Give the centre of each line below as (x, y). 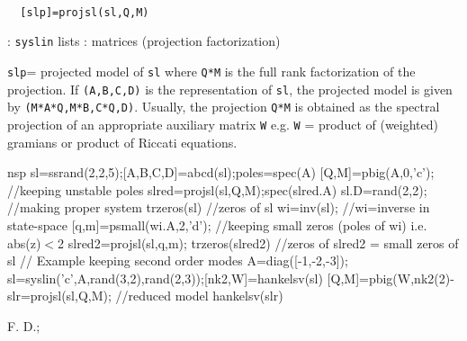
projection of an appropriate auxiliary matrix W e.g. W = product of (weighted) (223, 124)
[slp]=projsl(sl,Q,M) (85, 12)
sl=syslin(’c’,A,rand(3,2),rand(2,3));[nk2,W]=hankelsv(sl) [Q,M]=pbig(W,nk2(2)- (231, 278)
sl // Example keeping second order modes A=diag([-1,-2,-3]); (178, 260)
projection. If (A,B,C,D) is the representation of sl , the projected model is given (230, 89)
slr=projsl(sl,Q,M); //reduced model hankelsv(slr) (145, 296)
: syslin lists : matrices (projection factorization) (144, 41)
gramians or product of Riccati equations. (122, 142)
